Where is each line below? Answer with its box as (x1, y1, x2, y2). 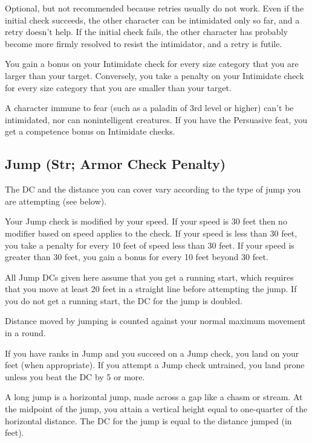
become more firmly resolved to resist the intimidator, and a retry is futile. (5, 37, 282, 49)
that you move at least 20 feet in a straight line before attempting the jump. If (5, 282, 297, 295)
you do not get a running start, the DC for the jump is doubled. (5, 294, 242, 307)
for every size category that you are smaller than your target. (5, 81, 232, 94)
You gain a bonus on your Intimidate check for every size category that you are (5, 57, 299, 70)
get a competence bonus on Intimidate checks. (5, 125, 175, 138)
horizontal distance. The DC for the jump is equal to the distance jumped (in (5, 414, 292, 427)
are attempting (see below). (5, 194, 107, 207)
